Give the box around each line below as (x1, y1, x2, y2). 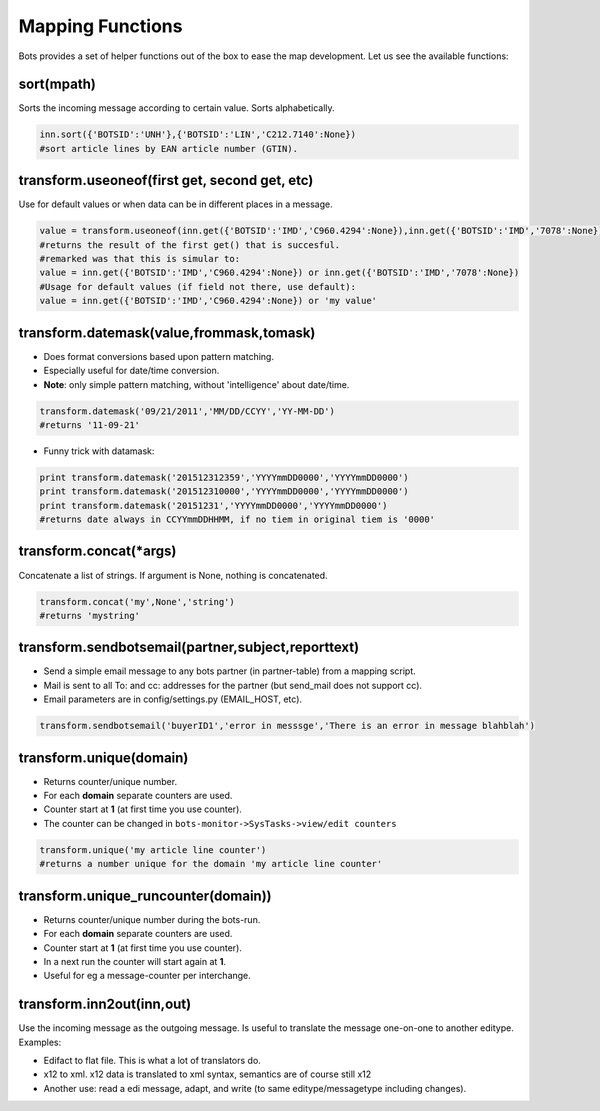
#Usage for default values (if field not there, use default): (39, 281, 357, 292)
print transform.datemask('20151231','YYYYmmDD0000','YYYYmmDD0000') (39, 500, 388, 511)
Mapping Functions (18, 15, 183, 37)
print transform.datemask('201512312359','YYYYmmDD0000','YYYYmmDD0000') (39, 471, 409, 483)
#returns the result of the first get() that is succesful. (39, 239, 341, 250)
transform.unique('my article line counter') (39, 844, 267, 855)
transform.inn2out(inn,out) (18, 996, 192, 1013)
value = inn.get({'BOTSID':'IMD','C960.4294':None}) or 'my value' (39, 295, 378, 307)
